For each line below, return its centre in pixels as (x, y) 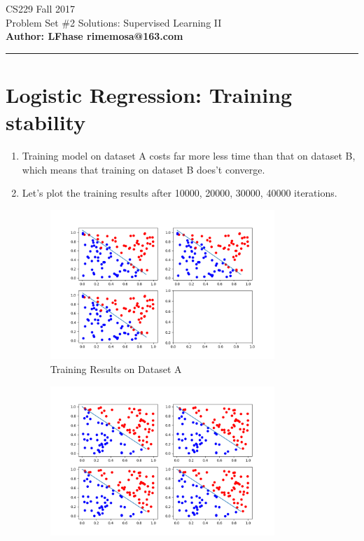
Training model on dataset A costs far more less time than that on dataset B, (189, 156)
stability (46, 122)
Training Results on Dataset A (116, 368)
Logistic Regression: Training (149, 94)
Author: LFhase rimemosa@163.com (94, 36)
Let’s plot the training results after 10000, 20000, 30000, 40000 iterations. (180, 193)
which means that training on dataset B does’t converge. (143, 169)
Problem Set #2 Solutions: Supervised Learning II (114, 22)
